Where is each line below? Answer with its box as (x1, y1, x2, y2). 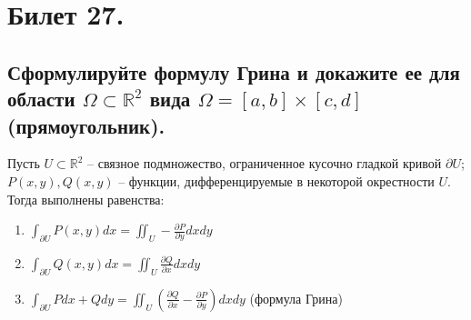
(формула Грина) (249, 288, 343, 307)
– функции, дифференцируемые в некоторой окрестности (118, 171, 435, 190)
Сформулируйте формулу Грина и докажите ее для (7, 57, 460, 85)
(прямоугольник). (7, 111, 165, 139)
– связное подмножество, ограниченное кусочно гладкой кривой (87, 154, 442, 173)
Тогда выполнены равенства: (7, 189, 165, 208)
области (7, 85, 75, 113)
